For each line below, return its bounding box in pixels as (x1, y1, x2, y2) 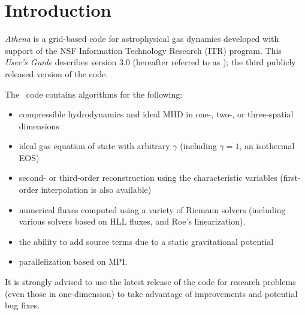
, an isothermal (239, 140, 295, 152)
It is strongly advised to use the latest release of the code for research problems (5, 275, 296, 288)
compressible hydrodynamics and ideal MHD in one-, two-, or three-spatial (19, 108, 294, 120)
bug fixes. (5, 299, 40, 311)
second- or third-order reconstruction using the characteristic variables (19, 171, 277, 184)
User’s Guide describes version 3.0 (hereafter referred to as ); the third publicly (5, 56, 296, 68)
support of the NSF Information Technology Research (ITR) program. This (5, 44, 282, 56)
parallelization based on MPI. (19, 255, 128, 268)
